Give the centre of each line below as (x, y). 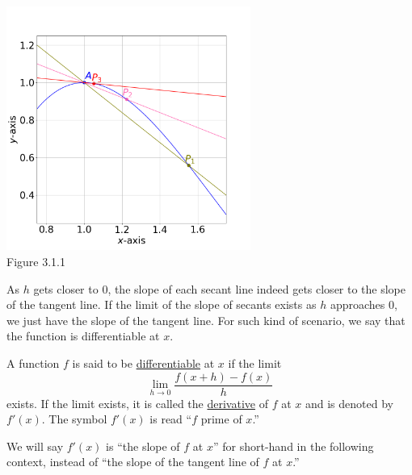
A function (33, 362)
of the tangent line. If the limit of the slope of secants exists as (162, 304)
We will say (35, 446)
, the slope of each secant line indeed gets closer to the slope (257, 288)
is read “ (171, 419)
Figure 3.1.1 (36, 261)
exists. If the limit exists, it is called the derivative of (137, 403)
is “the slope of (143, 446)
